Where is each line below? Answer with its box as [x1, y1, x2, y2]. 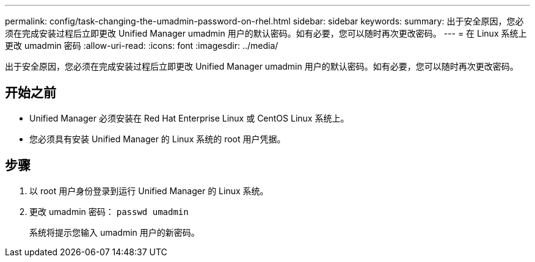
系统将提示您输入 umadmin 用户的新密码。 [29, 227, 200, 238]
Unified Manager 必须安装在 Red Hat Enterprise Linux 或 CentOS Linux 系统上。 [29, 112, 349, 123]
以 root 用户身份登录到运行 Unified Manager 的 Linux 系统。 [29, 185, 269, 196]
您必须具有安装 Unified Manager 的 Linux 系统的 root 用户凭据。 [29, 133, 286, 144]
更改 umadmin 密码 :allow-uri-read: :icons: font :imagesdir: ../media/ [5, 40, 278, 51]
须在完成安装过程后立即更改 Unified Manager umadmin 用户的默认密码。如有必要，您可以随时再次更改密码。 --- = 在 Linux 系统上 [5, 28, 527, 38]
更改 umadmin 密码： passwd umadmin [29, 206, 189, 217]
